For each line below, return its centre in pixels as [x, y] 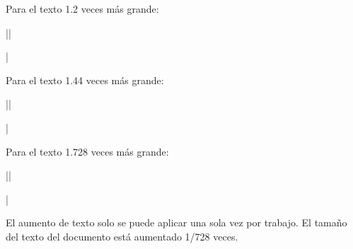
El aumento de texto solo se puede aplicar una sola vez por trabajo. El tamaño [176, 222]
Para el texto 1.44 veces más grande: [85, 80]
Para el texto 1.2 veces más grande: [82, 8]
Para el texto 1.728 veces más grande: [87, 151]
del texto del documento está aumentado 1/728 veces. [122, 236]
